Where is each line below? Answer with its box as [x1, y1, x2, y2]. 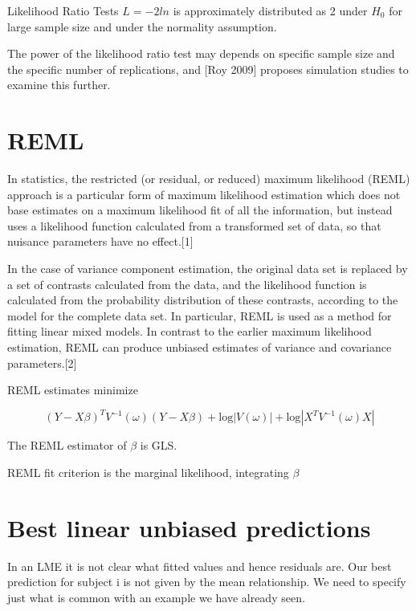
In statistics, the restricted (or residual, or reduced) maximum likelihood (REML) [7, 170, 410, 187]
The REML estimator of [7, 437, 127, 454]
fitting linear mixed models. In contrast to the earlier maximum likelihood [7, 323, 372, 340]
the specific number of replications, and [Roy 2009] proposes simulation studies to [7, 60, 409, 77]
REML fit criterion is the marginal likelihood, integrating [7, 463, 289, 480]
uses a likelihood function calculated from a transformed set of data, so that [7, 217, 381, 234]
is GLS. [140, 437, 177, 454]
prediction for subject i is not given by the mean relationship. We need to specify [7, 573, 406, 590]
